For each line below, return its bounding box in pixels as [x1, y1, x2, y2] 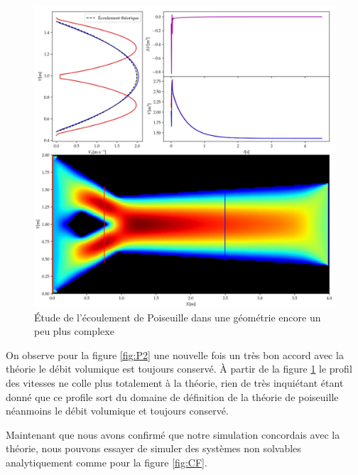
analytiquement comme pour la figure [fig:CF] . [6, 454, 207, 469]
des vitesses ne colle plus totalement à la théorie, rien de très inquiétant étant [6, 375, 344, 390]
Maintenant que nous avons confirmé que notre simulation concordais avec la [6, 427, 340, 442]
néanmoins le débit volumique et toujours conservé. [6, 403, 229, 418]
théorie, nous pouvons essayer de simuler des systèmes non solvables [6, 441, 301, 456]
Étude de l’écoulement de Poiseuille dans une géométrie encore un [34, 309, 321, 324]
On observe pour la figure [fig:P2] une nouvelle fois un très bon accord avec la [6, 347, 344, 362]
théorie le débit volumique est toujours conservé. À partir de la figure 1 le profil [6, 361, 352, 376]
